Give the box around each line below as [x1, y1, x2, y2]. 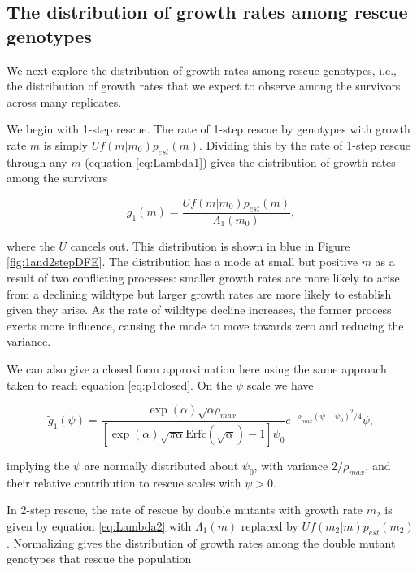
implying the [7, 456, 70, 474]
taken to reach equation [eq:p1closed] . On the [7, 376, 232, 393]
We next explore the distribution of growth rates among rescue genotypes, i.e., [7, 61, 397, 78]
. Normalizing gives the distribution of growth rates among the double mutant [7, 534, 396, 551]
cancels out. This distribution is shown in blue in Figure [70, 237, 350, 254]
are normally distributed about [84, 456, 239, 474]
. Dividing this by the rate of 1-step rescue [199, 136, 410, 153]
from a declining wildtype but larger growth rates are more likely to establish [7, 285, 392, 302]
